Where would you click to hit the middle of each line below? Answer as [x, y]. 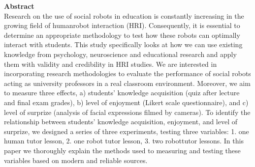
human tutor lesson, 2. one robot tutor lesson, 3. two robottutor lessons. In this [124, 141]
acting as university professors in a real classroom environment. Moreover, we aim [127, 83]
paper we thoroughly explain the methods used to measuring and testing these [122, 150]
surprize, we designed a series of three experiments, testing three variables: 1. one [127, 131]
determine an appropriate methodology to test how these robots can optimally [122, 35]
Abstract [19, 6]
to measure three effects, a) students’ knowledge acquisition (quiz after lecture [122, 93]
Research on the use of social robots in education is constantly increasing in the [124, 15]
